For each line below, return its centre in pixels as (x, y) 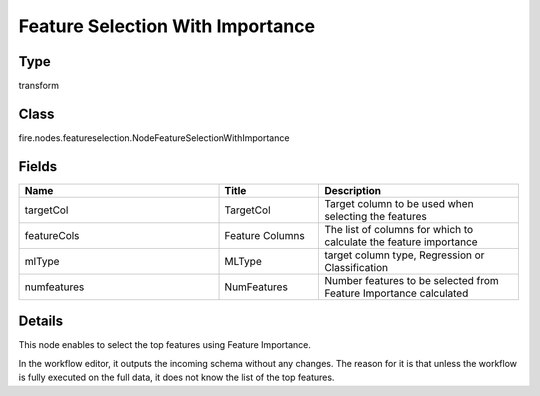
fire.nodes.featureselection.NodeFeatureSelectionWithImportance (154, 137)
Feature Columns (264, 235)
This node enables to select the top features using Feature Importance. (165, 345)
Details (41, 321)
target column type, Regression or (404, 255)
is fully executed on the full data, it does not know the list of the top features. (176, 377)
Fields (38, 166)
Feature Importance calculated (396, 293)
